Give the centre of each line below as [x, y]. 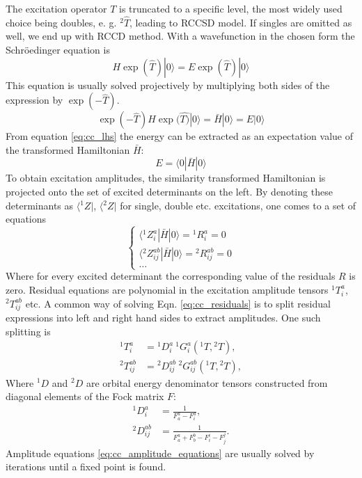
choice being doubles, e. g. [61, 22]
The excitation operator [56, 8]
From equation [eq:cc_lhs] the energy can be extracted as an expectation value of [180, 136]
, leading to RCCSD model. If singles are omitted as [241, 22]
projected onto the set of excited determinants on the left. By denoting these [169, 191]
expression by [34, 100]
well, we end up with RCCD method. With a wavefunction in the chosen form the [180, 36]
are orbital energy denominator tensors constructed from [207, 382]
